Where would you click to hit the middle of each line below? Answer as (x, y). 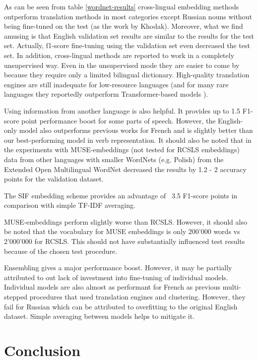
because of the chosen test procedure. (61, 251)
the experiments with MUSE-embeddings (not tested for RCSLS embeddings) (122, 150)
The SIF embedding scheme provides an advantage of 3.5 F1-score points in (121, 195)
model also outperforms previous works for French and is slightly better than (136, 130)
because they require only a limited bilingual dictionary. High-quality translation (127, 75)
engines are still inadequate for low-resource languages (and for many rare (116, 84)
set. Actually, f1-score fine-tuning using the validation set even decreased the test (127, 45)
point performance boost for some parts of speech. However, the (119, 120)
